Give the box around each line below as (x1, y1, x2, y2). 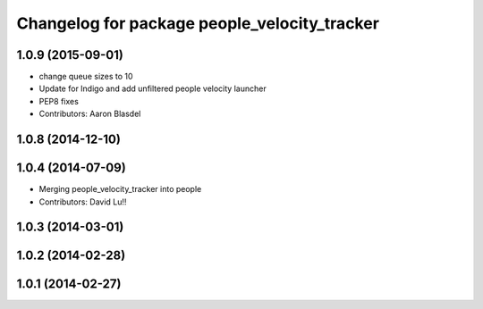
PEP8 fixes (38, 96, 80, 106)
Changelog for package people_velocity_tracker (16, 13, 380, 33)
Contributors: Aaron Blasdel (38, 108, 141, 120)
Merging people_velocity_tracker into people (38, 184, 202, 195)
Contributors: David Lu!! (38, 196, 127, 207)
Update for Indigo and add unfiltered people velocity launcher (38, 83, 267, 94)
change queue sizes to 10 (38, 71, 133, 82)
